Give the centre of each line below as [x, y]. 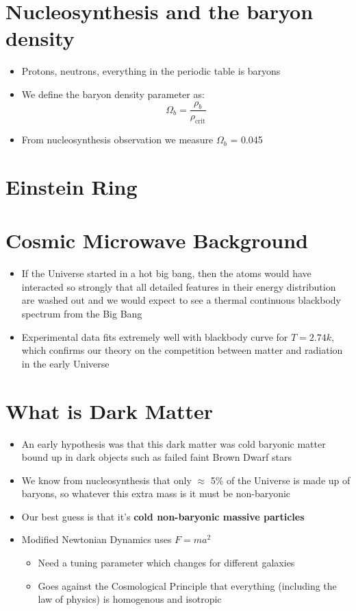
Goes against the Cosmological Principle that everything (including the [187, 585]
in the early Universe [65, 363]
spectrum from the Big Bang [82, 313]
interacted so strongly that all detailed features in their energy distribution [179, 286]
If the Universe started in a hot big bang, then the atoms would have [166, 273]
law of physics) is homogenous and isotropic [130, 599]
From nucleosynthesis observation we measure [117, 140]
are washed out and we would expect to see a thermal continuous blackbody [181, 300]
